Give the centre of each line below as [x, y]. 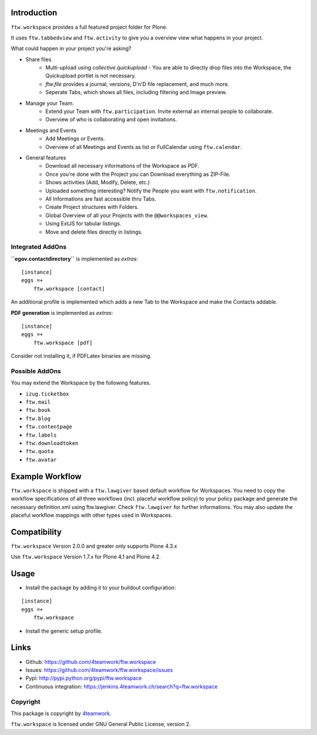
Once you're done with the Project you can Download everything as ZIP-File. [138, 174]
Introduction [34, 13]
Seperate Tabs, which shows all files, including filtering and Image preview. [136, 92]
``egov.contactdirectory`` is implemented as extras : [74, 258]
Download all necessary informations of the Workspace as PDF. [122, 166]
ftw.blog [38, 418]
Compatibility [36, 532]
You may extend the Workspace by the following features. [81, 383]
